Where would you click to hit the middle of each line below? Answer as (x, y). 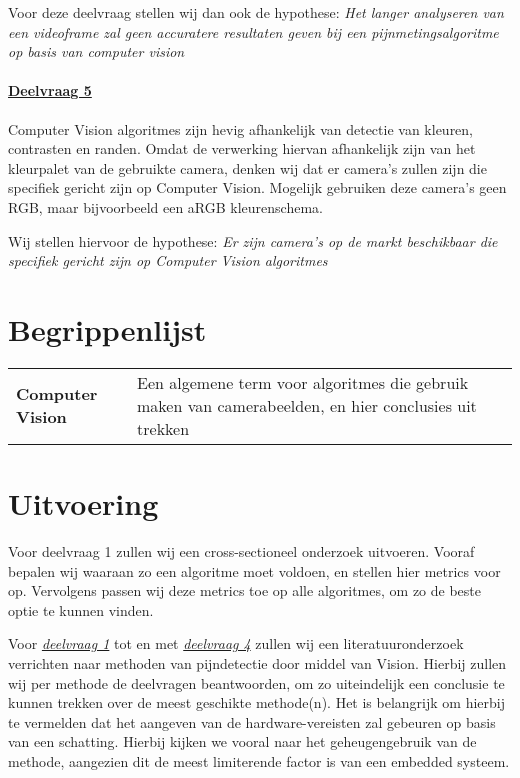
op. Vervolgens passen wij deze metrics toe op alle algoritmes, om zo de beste (244, 590)
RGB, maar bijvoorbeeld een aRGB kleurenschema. (165, 206)
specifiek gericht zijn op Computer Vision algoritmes (168, 260)
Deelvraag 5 (50, 90)
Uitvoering (83, 503)
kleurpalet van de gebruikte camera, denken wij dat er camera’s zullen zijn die (247, 167)
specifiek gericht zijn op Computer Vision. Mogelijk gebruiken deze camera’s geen (257, 187)
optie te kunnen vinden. (81, 609)
